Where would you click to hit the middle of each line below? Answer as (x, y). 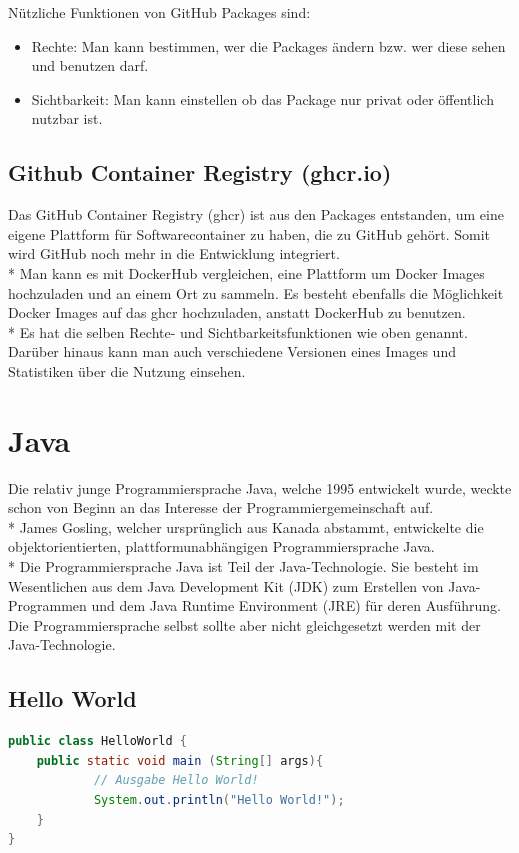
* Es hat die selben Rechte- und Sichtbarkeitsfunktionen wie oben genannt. (238, 331)
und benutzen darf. (90, 65)
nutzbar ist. (67, 118)
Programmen (47, 605)
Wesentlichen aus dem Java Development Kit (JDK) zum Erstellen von (226, 585)
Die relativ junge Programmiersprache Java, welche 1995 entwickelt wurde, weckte (260, 487)
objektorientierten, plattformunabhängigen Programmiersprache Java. (221, 546)
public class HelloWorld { (97, 741)
